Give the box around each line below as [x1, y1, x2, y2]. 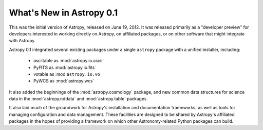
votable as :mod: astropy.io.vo [33, 71, 100, 77]
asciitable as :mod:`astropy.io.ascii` [33, 58, 104, 64]
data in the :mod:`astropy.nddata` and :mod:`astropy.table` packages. [9, 96, 148, 102]
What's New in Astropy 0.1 [9, 7, 118, 18]
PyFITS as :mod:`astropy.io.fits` [33, 65, 96, 70]
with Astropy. [9, 38, 36, 44]
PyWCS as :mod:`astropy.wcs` [33, 78, 94, 84]
